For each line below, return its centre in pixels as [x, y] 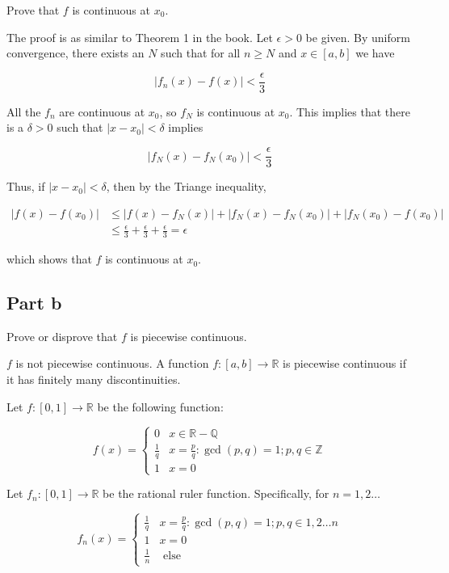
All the [24, 111]
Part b [34, 303]
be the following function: [160, 406]
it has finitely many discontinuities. [94, 379]
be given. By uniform [358, 37]
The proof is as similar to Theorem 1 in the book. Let [140, 37]
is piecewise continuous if [344, 363]
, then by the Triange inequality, [186, 186]
